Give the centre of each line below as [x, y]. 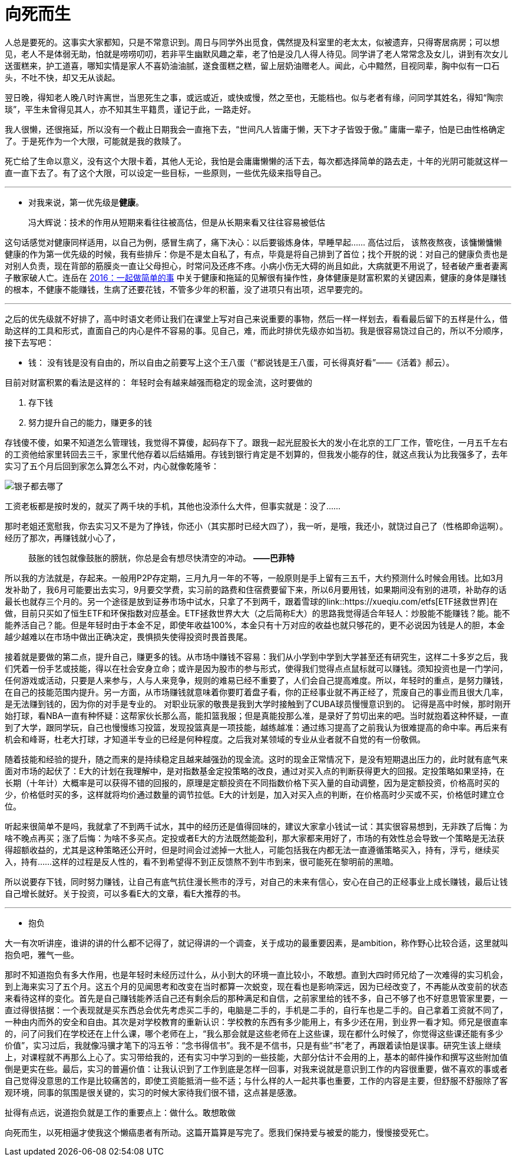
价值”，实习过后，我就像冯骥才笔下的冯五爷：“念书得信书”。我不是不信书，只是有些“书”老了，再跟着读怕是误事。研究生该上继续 [253, 1045]
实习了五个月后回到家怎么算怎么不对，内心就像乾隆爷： [112, 466]
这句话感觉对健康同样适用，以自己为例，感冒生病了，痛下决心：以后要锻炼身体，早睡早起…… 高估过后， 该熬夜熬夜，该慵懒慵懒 [254, 242]
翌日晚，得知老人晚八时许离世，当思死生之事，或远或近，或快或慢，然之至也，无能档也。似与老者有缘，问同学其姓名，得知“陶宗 [254, 97]
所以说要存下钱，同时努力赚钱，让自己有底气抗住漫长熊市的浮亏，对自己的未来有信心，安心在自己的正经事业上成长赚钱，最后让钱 [256, 881]
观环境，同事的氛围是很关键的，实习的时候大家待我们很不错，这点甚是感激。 [153, 1092]
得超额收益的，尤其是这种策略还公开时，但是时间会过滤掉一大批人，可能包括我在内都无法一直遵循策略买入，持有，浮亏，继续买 [252, 850]
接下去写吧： [29, 342]
